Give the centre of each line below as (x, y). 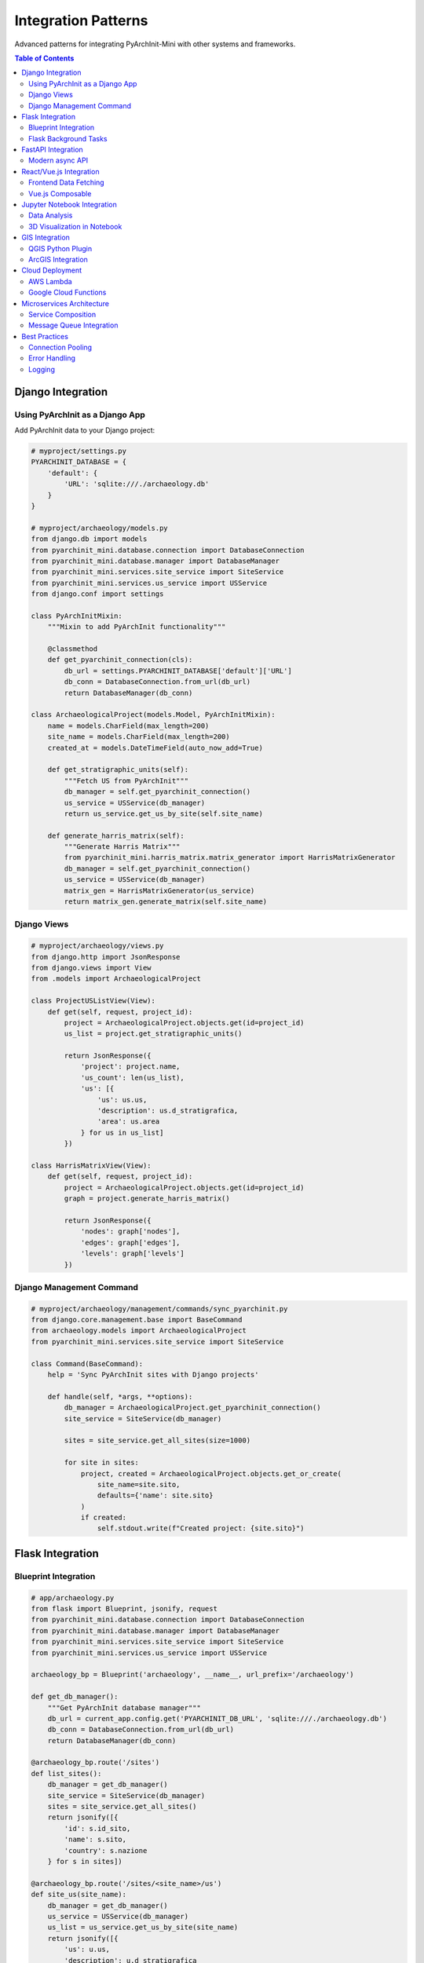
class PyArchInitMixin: (77, 616)
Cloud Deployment (52, 270)
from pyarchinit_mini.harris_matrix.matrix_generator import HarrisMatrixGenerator (230, 857)
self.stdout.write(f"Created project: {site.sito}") (201, 1528)
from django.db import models (89, 539)
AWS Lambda (50, 281)
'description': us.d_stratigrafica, (168, 1111)
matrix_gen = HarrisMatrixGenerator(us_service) (159, 890)
